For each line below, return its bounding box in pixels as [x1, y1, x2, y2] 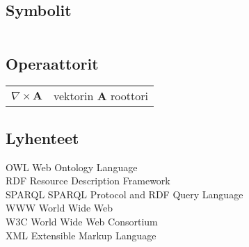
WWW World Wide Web [6, 200, 113, 215]
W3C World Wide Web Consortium [6, 214, 158, 228]
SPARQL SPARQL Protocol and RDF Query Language [6, 186, 243, 201]
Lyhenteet [6, 127, 79, 148]
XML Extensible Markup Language [6, 228, 156, 242]
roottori [110, 88, 148, 104]
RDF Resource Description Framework [6, 173, 170, 188]
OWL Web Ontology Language [6, 159, 138, 174]
